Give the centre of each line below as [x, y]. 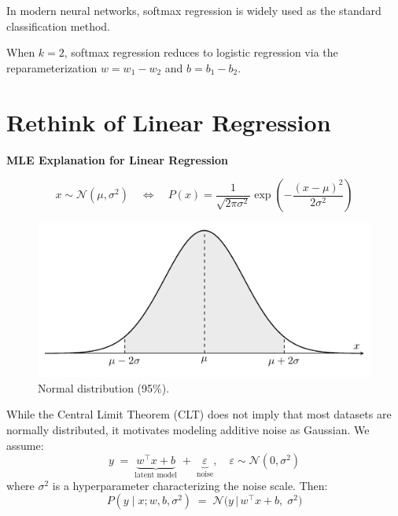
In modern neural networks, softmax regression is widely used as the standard [194, 10]
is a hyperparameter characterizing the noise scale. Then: [190, 485]
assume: [25, 445]
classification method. [58, 26]
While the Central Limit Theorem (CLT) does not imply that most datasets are [199, 414]
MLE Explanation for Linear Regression [118, 159]
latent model [156, 475]
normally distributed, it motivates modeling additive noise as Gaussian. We [188, 429]
